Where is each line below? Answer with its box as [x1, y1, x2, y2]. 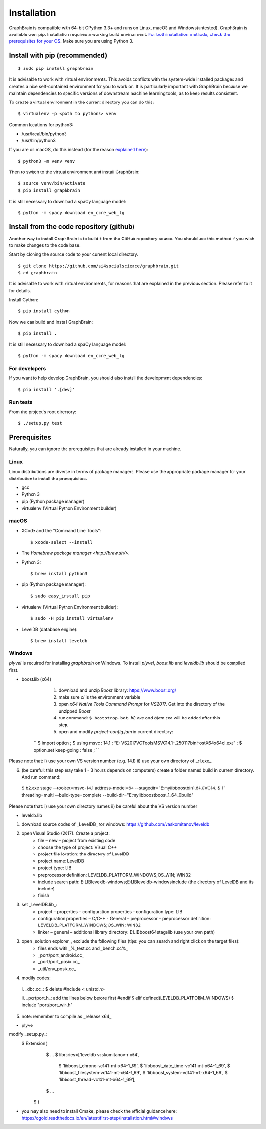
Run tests [9, 399, 33, 406]
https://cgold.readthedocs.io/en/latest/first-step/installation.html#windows [21, 1115, 173, 1121]
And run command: [21, 774, 61, 780]
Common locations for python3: [9, 122, 74, 128]
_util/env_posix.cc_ [38, 966, 76, 972]
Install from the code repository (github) [9, 222, 135, 231]
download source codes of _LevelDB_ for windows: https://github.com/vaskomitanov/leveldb [21, 821, 210, 827]
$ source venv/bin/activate [18, 180, 86, 186]
